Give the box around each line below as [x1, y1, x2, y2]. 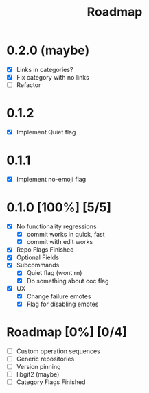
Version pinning [16, 362, 61, 370]
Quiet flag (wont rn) [26, 269, 82, 277]
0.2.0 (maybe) [6, 43, 90, 58]
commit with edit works [26, 238, 93, 246]
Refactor [16, 81, 41, 89]
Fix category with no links [16, 73, 90, 81]
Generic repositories [16, 355, 75, 363]
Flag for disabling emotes [26, 300, 99, 308]
